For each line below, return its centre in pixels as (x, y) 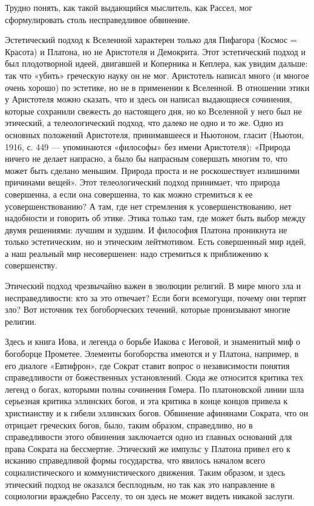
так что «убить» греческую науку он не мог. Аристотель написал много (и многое (157, 75)
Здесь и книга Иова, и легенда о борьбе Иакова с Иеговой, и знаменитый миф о (153, 341)
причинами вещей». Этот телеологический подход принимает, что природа (142, 182)
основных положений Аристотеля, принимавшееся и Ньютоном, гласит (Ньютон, (155, 134)
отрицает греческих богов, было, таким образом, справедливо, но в (129, 424)
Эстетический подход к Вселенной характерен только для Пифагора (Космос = (151, 40)
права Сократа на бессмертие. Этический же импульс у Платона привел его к (148, 448)
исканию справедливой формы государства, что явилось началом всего (135, 460)
